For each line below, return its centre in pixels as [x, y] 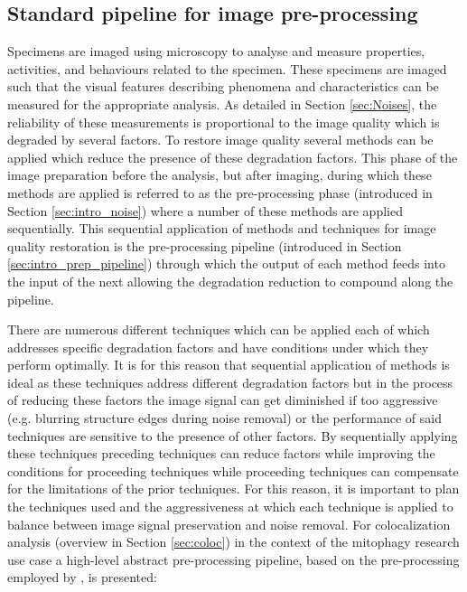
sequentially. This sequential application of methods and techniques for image [222, 228]
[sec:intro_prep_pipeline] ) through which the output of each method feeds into [226, 263]
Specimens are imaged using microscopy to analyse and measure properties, [216, 51]
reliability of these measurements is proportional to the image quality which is [224, 122]
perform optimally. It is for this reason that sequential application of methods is [229, 365]
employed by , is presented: [82, 577]
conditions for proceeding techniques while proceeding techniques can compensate [233, 470]
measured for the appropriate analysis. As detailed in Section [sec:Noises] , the [222, 103]
